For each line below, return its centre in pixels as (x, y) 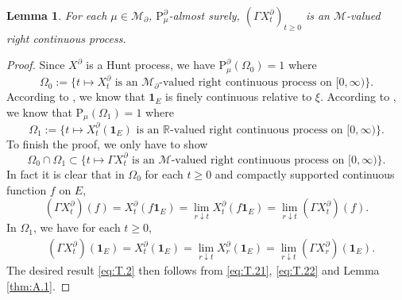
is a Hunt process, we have (151, 65)
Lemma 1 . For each (57, 15)
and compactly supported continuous (305, 173)
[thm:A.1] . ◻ (39, 285)
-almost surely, (204, 15)
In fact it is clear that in (66, 173)
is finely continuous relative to (239, 96)
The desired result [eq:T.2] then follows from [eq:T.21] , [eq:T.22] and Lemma (193, 270)
